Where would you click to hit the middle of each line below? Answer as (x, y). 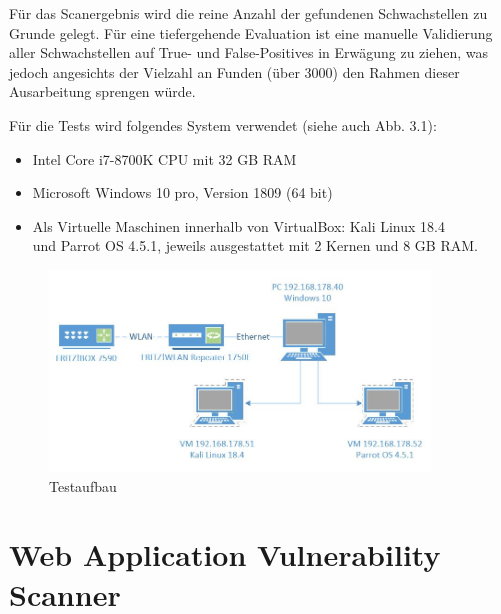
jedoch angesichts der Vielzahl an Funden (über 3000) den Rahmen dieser (234, 71)
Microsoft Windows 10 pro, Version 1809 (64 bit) (182, 192)
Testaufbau (83, 485)
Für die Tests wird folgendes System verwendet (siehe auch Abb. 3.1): (223, 124)
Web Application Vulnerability (225, 554)
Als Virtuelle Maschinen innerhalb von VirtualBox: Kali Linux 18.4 (238, 225)
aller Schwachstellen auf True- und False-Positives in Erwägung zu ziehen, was (249, 52)
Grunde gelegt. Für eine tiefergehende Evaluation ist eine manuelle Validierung (251, 32)
